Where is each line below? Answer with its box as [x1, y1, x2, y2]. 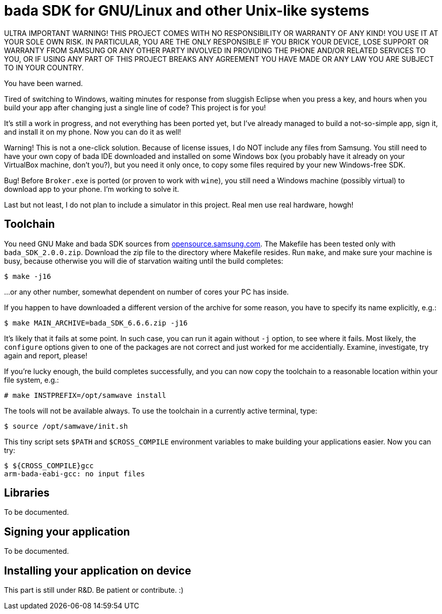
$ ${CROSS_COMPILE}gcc [4, 461, 94, 470]
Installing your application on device [4, 564, 191, 577]
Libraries [4, 486, 50, 500]
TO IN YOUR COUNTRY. [4, 63, 84, 72]
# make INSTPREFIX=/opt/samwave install [4, 391, 167, 399]
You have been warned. [4, 78, 83, 88]
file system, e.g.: [4, 375, 59, 384]
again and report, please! [4, 351, 88, 360]
